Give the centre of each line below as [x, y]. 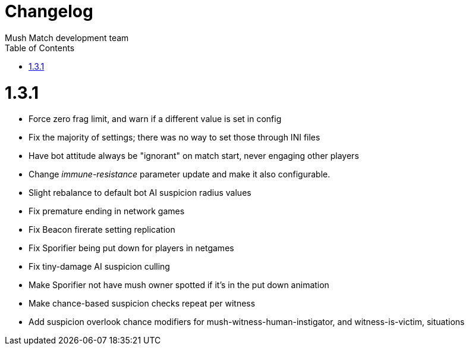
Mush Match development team [67, 37]
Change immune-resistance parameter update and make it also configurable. [180, 174]
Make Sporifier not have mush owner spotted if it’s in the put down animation [179, 285]
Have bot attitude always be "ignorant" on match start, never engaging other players [194, 156]
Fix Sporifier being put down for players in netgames [131, 248]
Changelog [49, 11]
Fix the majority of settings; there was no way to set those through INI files [174, 137]
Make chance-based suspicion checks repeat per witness [142, 304]
